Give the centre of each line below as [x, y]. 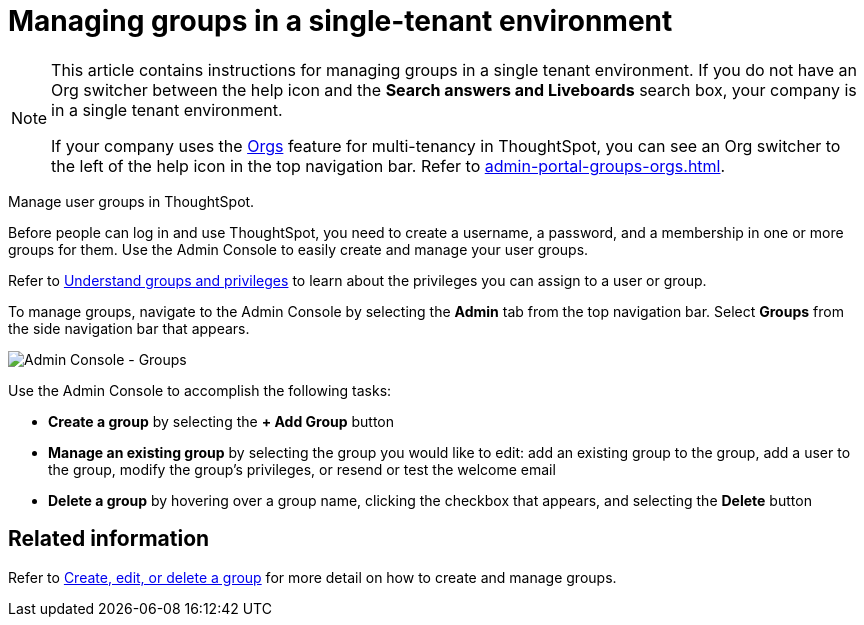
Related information [109, 539]
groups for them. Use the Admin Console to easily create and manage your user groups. [298, 249]
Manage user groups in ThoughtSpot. [131, 201]
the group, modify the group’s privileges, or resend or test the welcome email [302, 469]
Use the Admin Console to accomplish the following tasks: [200, 390]
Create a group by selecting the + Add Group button [221, 421]
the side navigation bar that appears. [129, 328]
